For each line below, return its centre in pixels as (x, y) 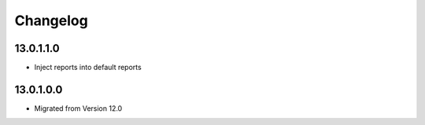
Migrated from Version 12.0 (78, 108)
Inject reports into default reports (88, 68)
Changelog (51, 20)
